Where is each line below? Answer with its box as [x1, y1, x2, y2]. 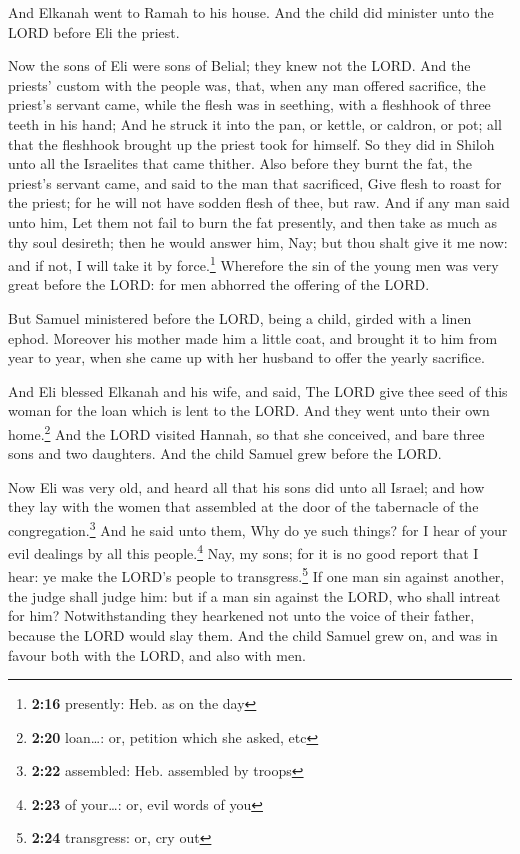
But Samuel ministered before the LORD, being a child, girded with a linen [8, 307, 472, 328]
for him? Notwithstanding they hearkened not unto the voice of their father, [8, 605, 475, 626]
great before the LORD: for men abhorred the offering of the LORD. [8, 274, 430, 295]
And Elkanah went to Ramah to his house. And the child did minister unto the [8, 2, 494, 22]
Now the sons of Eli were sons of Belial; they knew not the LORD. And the [8, 55, 471, 76]
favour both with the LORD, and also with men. [8, 644, 306, 665]
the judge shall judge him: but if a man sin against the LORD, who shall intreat [8, 585, 501, 606]
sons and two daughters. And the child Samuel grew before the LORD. [8, 443, 442, 464]
